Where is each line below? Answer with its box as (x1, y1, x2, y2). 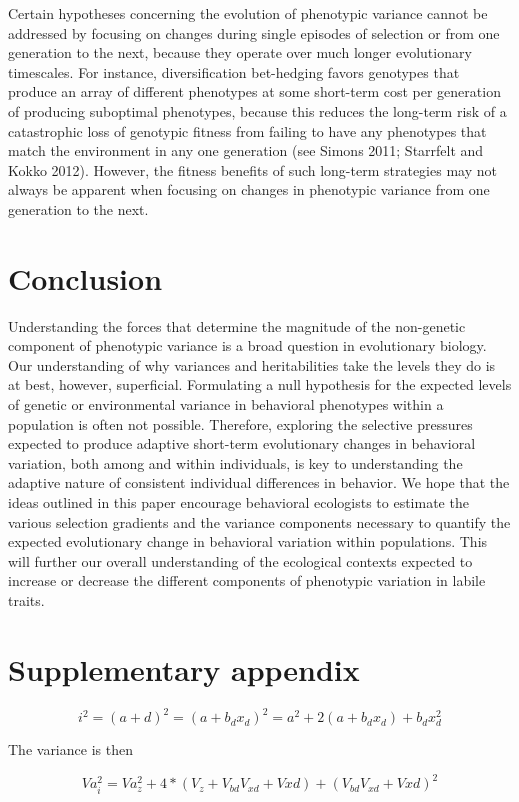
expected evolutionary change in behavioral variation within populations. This (8, 531, 488, 552)
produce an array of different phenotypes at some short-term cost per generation (8, 81, 501, 102)
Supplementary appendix (8, 648, 360, 689)
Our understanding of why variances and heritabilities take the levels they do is (8, 354, 496, 375)
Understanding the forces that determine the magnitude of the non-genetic (8, 315, 466, 336)
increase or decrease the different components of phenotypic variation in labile (8, 570, 486, 591)
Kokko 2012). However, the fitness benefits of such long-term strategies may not (8, 159, 497, 180)
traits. (8, 589, 45, 610)
